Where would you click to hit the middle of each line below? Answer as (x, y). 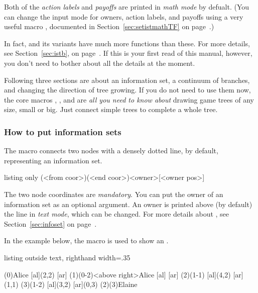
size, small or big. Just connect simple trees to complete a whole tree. (111, 109)
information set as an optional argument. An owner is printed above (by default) (128, 204)
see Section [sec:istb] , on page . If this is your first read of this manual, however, (128, 53)
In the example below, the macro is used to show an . (86, 240)
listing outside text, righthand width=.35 (67, 257)
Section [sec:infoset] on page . (50, 223)
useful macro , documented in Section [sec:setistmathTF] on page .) (109, 26)
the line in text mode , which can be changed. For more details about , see (117, 214)
